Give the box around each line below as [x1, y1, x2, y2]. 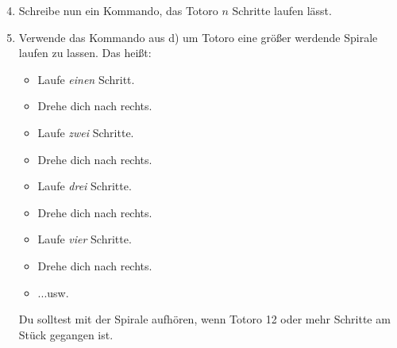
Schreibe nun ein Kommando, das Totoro [18, 2, 218, 18]
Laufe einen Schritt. [37, 71, 135, 87]
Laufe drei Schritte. [37, 178, 132, 194]
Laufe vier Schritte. [37, 231, 132, 247]
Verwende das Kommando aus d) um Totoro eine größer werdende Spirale [18, 29, 378, 45]
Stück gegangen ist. [18, 326, 114, 342]
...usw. [37, 284, 69, 300]
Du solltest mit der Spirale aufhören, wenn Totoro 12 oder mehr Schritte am [18, 311, 391, 327]
